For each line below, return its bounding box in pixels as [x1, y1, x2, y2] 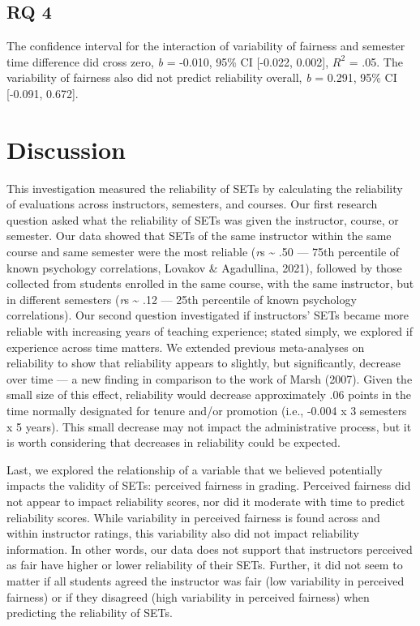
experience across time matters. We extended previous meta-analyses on [6, 338, 365, 355]
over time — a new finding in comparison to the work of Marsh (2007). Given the [6, 370, 413, 387]
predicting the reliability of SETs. [6, 604, 173, 621]
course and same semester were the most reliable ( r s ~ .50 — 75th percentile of [6, 243, 400, 260]
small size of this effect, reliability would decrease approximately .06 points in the [6, 386, 412, 403]
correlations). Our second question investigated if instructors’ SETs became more [6, 307, 409, 324]
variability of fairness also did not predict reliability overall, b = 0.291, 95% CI [6, 69, 397, 86]
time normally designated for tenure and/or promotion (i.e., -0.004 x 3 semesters [6, 402, 407, 419]
